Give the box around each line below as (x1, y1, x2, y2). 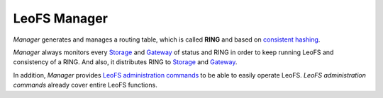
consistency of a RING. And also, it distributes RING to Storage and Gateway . (13, 58, 238, 66)
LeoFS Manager (13, 11, 108, 26)
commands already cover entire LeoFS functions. (13, 81, 157, 90)
